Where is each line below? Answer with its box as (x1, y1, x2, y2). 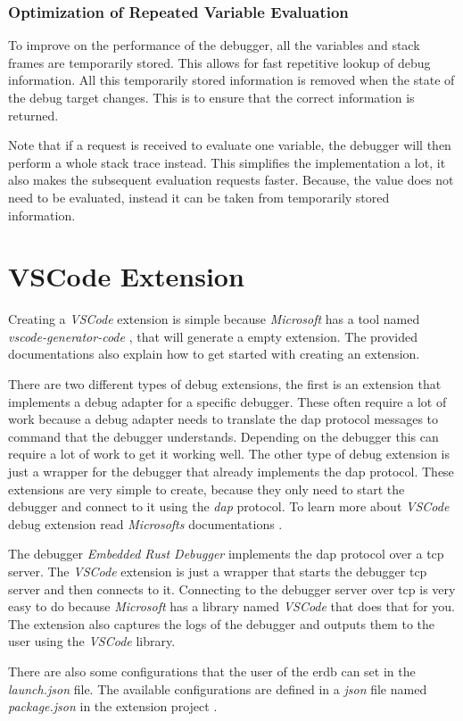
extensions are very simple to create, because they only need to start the (8, 479, 405, 498)
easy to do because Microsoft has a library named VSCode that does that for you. (8, 597, 455, 616)
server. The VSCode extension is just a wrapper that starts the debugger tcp (8, 562, 427, 580)
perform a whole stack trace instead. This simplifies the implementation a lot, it (8, 153, 446, 171)
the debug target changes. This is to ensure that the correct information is (8, 88, 415, 106)
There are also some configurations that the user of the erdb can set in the (8, 661, 416, 680)
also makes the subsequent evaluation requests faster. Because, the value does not (8, 170, 454, 189)
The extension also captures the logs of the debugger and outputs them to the (8, 614, 435, 633)
